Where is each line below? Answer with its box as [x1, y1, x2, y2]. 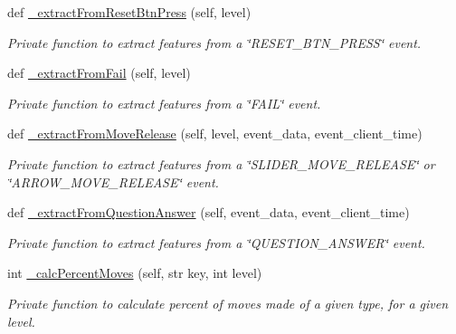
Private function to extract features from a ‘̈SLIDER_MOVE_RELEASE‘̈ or [7, 154, 435, 173]
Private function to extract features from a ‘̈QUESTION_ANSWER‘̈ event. [7, 233, 425, 252]
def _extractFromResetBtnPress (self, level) [7, 3, 252, 21]
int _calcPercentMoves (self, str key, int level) [7, 263, 262, 282]
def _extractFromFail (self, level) [7, 63, 191, 82]
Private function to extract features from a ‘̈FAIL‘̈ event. [7, 93, 321, 112]
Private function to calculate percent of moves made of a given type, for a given [7, 293, 449, 312]
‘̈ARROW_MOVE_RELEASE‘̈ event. [7, 172, 219, 191]
